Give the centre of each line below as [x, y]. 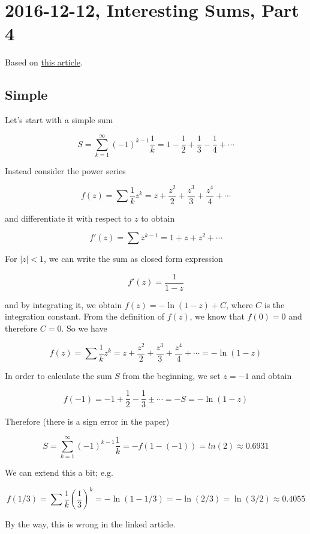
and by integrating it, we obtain [64, 304]
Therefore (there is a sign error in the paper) [87, 421]
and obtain [272, 375]
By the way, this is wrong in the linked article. [90, 524]
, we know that [217, 316]
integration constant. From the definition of [85, 316]
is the [274, 304]
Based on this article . [44, 62]
